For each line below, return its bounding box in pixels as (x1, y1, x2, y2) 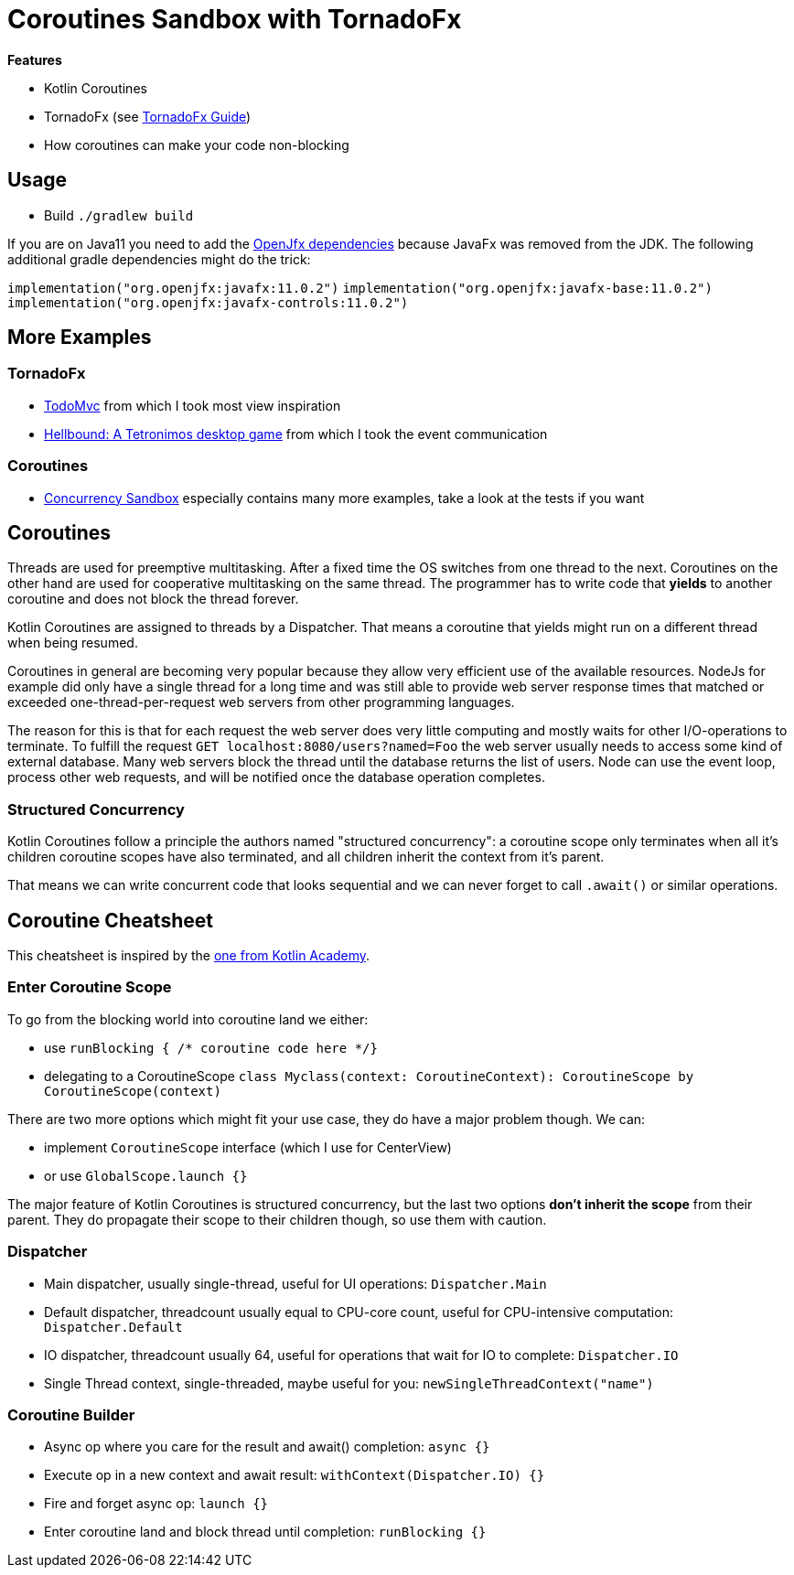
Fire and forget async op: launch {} (44, 1495, 269, 1512)
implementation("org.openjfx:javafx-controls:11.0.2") (7, 295, 409, 310)
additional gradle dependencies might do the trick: (7, 251, 311, 267)
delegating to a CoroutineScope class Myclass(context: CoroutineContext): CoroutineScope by (44, 1067, 694, 1084)
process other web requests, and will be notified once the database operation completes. (7, 769, 545, 786)
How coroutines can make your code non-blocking (44, 136, 349, 153)
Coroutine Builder (7, 1405, 135, 1424)
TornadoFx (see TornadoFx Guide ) (44, 108, 252, 124)
